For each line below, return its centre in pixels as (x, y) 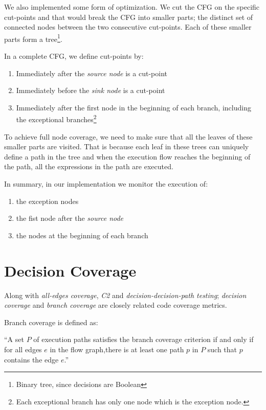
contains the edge (31, 359)
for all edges (23, 349)
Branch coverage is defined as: (51, 322)
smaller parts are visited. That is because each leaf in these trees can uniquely (127, 146)
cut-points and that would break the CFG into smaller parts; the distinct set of (129, 17)
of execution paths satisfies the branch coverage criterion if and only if (143, 339)
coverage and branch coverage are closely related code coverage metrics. (116, 305)
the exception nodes (47, 201)
